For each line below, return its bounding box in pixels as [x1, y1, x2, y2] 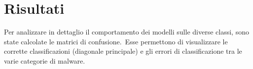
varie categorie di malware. [4, 55, 85, 66]
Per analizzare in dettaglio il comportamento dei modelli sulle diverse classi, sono [4, 27, 249, 37]
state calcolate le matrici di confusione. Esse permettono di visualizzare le [4, 36, 228, 46]
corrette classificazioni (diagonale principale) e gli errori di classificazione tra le [4, 46, 242, 56]
